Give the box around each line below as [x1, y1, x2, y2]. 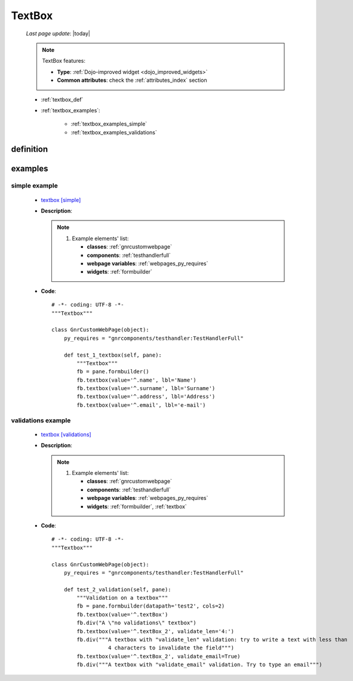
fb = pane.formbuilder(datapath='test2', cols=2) [76, 603, 225, 609]
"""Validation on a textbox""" [76, 594, 168, 602]
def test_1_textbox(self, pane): [63, 351, 162, 358]
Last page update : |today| [26, 30, 91, 37]
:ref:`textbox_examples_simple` [70, 120, 148, 128]
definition [11, 144, 48, 155]
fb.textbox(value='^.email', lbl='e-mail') [76, 401, 206, 409]
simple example [11, 182, 58, 190]
